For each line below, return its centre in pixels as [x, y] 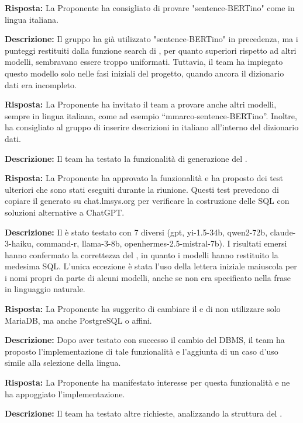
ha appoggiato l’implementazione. [65, 393]
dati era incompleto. [41, 84]
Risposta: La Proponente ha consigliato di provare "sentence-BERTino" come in [150, 8]
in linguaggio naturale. [45, 289]
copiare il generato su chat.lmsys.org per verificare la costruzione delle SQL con [147, 201]
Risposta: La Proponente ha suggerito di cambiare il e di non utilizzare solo [143, 309]
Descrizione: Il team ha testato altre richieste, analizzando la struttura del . [144, 413]
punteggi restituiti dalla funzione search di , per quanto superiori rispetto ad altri [151, 50]
